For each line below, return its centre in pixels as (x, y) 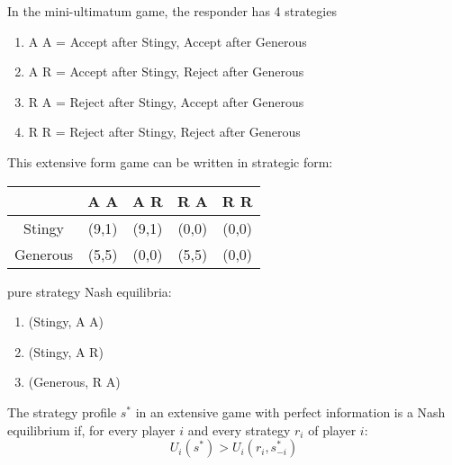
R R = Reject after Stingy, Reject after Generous (164, 132)
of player (332, 429)
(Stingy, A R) (66, 351)
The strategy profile (62, 411)
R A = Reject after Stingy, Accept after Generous (166, 101)
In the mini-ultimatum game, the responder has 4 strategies (172, 11)
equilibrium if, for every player (91, 429)
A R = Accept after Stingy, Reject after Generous (166, 72)
